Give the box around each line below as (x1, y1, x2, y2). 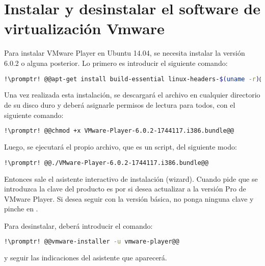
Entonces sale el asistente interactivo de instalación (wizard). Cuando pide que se (4, 173, 258, 184)
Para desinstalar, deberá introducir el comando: (4, 220, 153, 231)
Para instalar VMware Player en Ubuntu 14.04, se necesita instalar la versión (4, 47, 245, 58)
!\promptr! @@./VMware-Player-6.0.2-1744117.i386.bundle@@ (4, 159, 208, 166)
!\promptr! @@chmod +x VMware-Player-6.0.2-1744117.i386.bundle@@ (4, 127, 234, 135)
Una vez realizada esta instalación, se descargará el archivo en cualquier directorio (4, 89, 260, 100)
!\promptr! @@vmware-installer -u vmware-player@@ (4, 238, 179, 246)
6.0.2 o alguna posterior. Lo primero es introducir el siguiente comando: (4, 57, 228, 68)
